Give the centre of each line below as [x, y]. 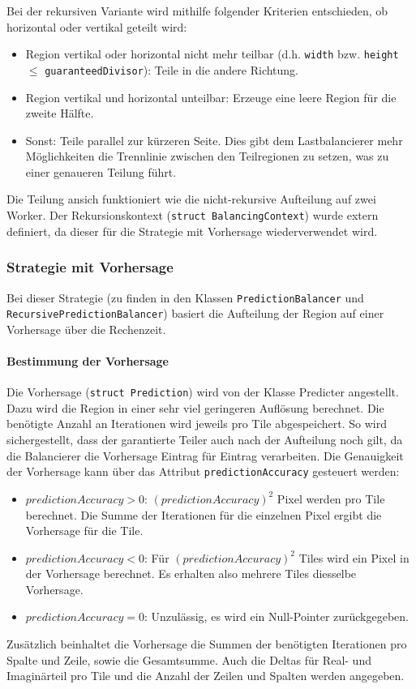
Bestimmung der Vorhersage [88, 361]
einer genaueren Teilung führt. [101, 171]
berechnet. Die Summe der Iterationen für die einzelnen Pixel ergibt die [204, 514]
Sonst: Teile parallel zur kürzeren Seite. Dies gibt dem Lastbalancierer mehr [214, 140]
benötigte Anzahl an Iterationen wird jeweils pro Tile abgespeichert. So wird [197, 424]
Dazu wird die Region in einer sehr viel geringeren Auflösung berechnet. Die [195, 407]
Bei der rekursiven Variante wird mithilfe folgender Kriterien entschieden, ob [197, 11]
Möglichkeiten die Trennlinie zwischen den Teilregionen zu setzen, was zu [207, 156]
